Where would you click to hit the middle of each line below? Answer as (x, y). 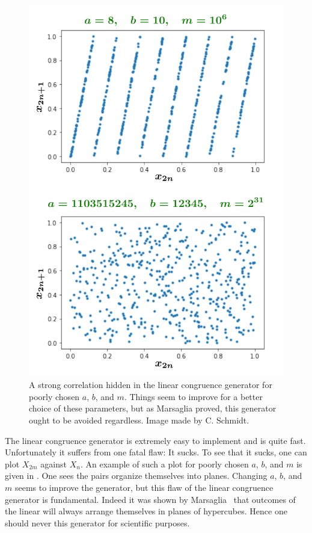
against (54, 464)
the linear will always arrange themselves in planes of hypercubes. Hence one (146, 511)
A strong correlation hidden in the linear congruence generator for (151, 385)
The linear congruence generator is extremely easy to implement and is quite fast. (155, 440)
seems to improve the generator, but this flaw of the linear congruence (144, 487)
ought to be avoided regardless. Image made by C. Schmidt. (139, 420)
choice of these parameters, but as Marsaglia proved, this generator (153, 408)
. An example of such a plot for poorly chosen (164, 464)
